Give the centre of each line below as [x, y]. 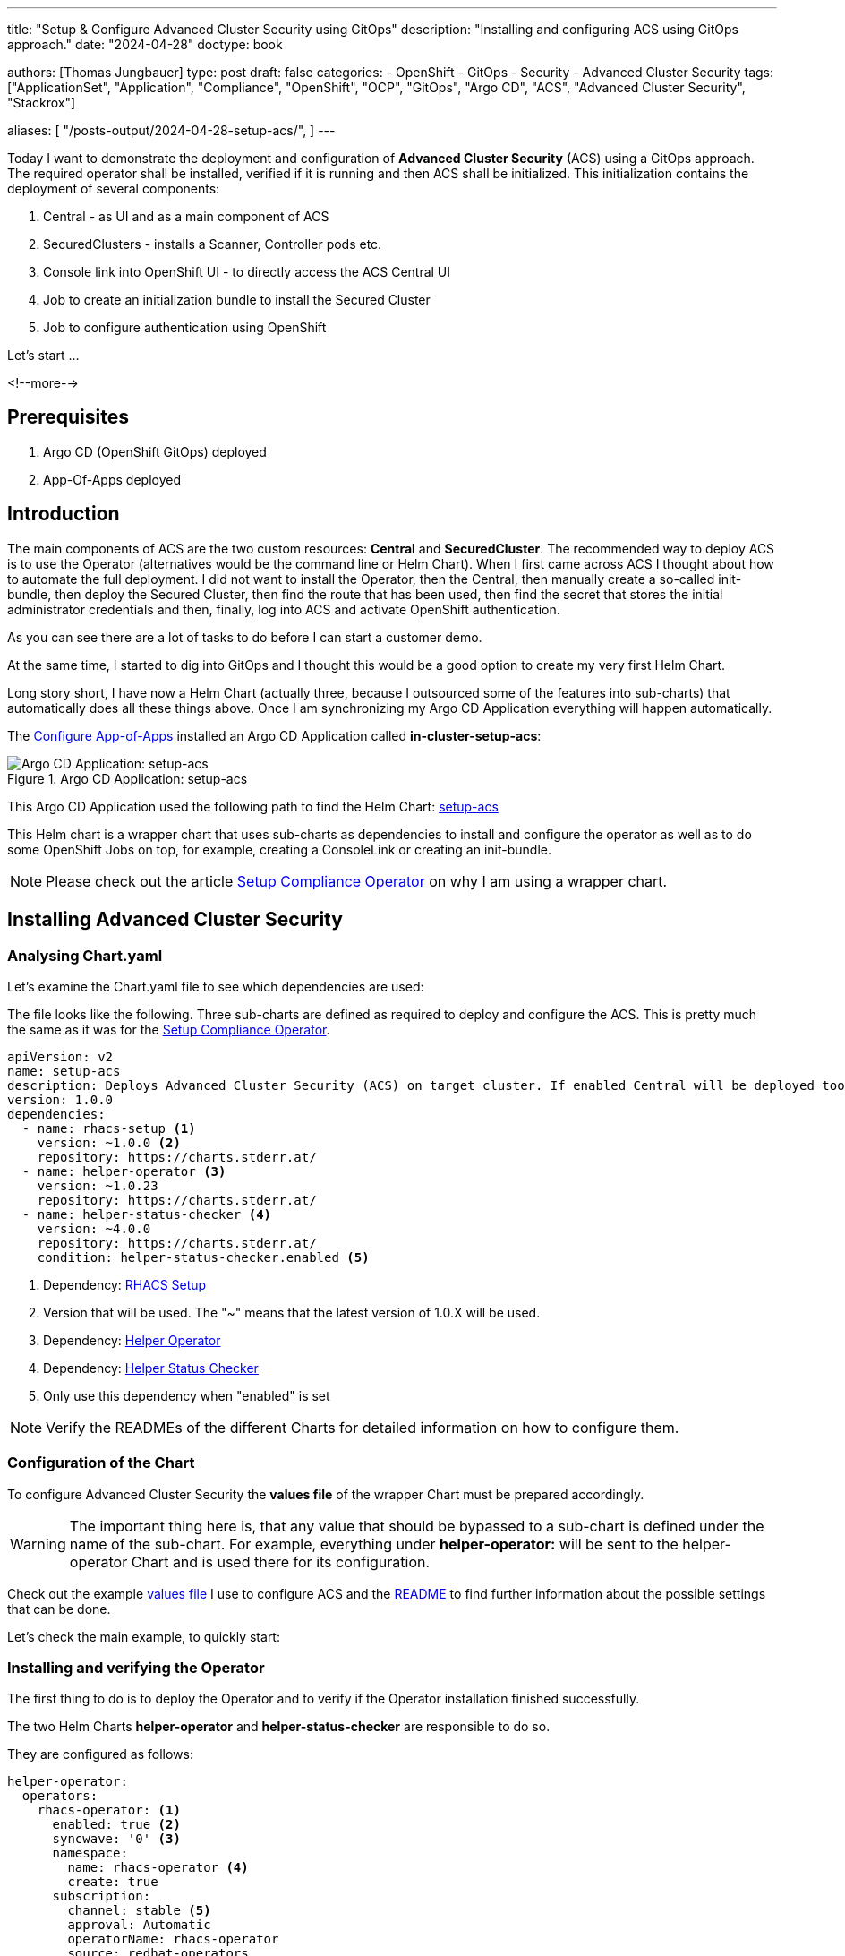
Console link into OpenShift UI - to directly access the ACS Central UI [247, 272]
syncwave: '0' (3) [116, 1839]
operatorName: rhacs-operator [173, 1939]
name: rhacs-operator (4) [158, 1868]
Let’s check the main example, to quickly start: [144, 1636]
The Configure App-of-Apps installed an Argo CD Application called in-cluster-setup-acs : [274, 735]
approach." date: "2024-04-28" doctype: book [145, 44]
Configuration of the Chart [101, 1463]
